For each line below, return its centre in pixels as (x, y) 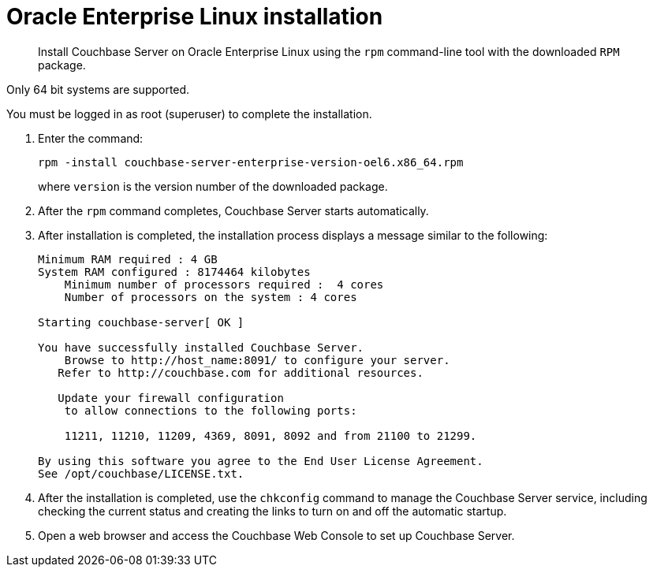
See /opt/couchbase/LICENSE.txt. (141, 473)
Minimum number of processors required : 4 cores (224, 284)
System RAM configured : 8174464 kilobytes (174, 272)
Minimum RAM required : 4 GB (128, 259)
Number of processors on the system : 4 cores (211, 297)
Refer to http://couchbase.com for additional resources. (241, 372)
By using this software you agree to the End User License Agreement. (261, 461)
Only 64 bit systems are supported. (98, 89)
